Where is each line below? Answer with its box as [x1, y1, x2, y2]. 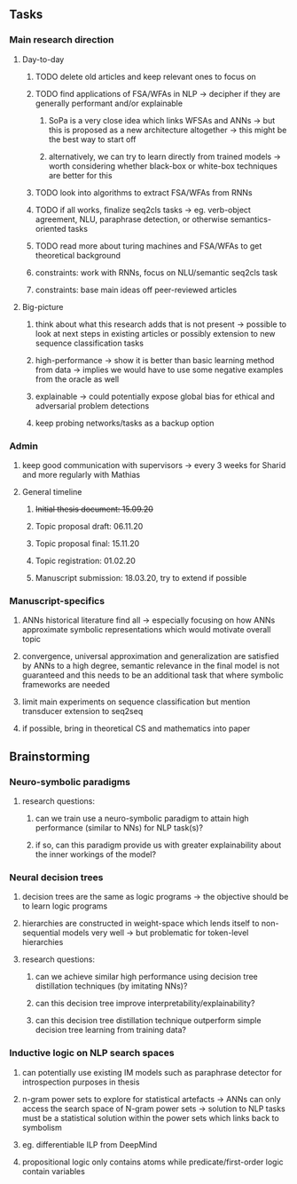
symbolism [21, 1122, 62, 1132]
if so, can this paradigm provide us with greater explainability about [35, 839, 282, 850]
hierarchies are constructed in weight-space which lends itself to [21, 918, 260, 929]
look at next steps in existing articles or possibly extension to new [35, 328, 277, 338]
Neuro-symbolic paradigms [9, 775, 131, 788]
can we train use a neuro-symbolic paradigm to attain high [35, 813, 250, 823]
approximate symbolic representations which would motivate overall [21, 624, 271, 635]
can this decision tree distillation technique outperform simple [35, 1015, 262, 1026]
